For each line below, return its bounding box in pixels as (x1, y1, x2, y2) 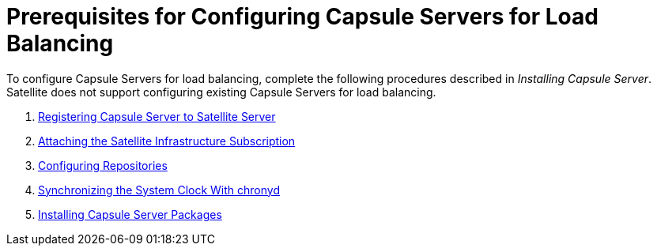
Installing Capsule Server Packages (38, 207, 222, 221)
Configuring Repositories (38, 158, 168, 172)
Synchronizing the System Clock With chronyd (38, 182, 280, 197)
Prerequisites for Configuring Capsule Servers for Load (6, 3, 598, 30)
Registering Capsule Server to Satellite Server (38, 109, 276, 123)
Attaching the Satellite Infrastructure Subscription (38, 134, 296, 148)
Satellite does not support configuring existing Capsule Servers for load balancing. (6, 85, 436, 99)
